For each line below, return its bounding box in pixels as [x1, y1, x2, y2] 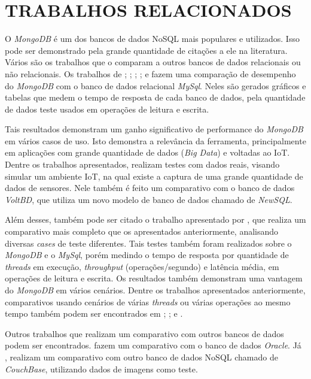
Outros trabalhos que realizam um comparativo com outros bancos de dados [5, 327, 284, 339]
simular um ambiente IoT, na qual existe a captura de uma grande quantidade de [5, 169, 303, 182]
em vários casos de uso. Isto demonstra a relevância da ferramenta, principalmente [5, 134, 306, 147]
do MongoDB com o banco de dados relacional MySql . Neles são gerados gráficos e [5, 79, 306, 92]
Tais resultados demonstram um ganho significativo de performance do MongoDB [5, 123, 303, 135]
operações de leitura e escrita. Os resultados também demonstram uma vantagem [5, 272, 303, 284]
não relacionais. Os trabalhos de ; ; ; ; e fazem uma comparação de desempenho [5, 67, 296, 80]
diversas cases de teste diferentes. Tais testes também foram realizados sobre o [5, 237, 292, 249]
